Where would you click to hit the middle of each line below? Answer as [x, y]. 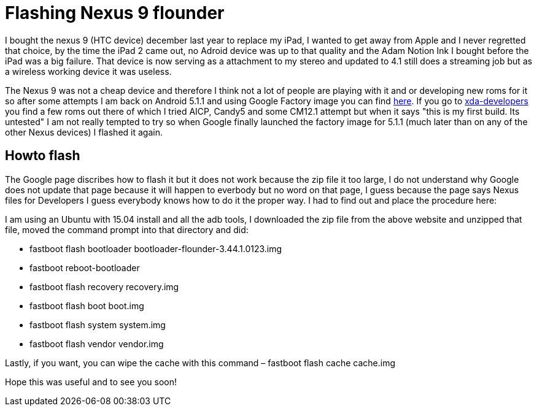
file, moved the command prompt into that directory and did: [127, 229]
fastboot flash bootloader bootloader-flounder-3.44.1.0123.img [156, 248]
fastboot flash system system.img [98, 325]
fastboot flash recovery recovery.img [104, 286]
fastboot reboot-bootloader [85, 267]
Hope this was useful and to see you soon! [91, 382]
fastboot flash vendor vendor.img [97, 344]
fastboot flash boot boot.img [87, 305]
